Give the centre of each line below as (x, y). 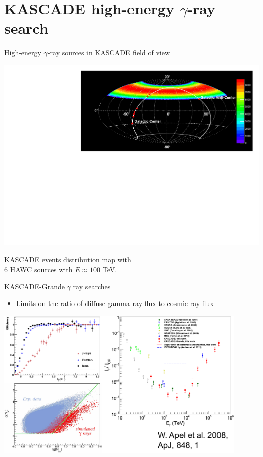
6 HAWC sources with (38, 269)
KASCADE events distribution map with (68, 259)
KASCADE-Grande (34, 286)
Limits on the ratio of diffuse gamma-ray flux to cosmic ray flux (115, 303)
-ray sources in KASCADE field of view (108, 52)
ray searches (92, 286)
